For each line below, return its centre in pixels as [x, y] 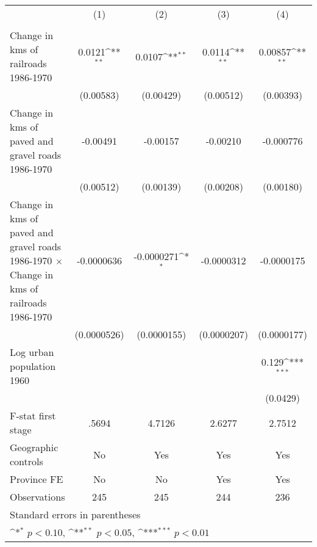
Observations [37, 497]
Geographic [34, 447]
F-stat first [33, 415]
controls [27, 461]
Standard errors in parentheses [75, 514]
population [33, 366]
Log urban [32, 352]
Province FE [37, 479]
